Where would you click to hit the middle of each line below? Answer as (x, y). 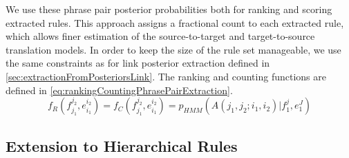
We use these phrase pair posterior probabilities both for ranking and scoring (169, 9)
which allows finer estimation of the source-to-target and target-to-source (160, 36)
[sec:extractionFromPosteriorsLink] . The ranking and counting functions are (166, 76)
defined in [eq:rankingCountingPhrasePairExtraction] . (119, 90)
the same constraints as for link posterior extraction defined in (138, 63)
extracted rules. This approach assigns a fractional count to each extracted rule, (175, 22)
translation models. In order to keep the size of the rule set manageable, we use (173, 49)
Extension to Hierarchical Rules (122, 145)
